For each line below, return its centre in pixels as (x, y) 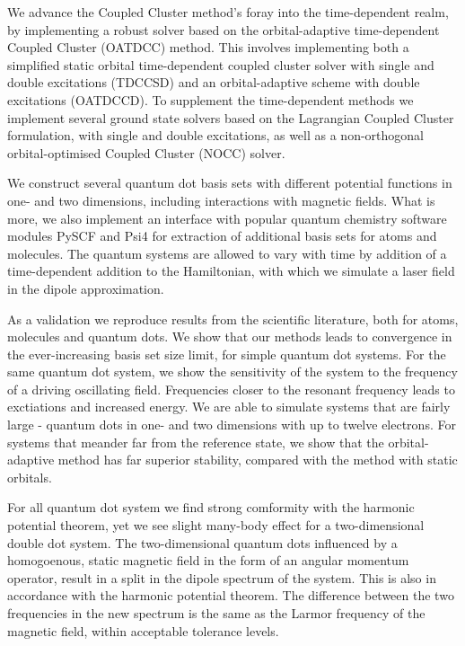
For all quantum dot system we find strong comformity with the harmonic (211, 507)
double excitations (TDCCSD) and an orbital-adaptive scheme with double (214, 82)
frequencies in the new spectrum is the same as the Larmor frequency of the (216, 613)
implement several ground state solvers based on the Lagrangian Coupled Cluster (231, 117)
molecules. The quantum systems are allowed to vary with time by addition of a (227, 253)
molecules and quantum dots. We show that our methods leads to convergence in (230, 336)
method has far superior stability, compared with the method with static (258, 460)
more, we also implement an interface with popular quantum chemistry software (227, 218)
